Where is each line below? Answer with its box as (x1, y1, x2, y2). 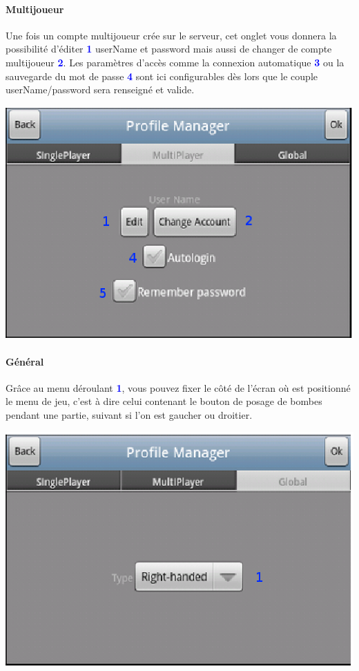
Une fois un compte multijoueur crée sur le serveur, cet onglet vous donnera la (6, 28, 337, 42)
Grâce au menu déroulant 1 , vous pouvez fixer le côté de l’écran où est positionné (6, 380, 351, 395)
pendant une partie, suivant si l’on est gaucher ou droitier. (6, 407, 253, 422)
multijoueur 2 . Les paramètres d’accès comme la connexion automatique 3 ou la (6, 55, 345, 69)
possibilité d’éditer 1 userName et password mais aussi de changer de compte (6, 41, 332, 56)
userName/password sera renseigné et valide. (6, 82, 195, 97)
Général (6, 354, 44, 368)
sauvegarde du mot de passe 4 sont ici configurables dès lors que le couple (6, 68, 318, 83)
